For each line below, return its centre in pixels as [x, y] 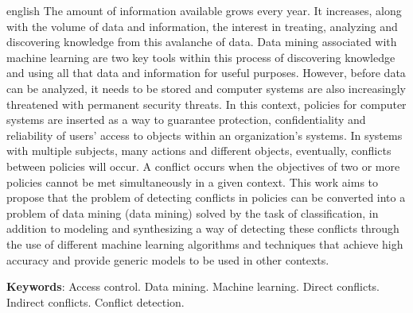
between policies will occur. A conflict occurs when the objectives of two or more [203, 166]
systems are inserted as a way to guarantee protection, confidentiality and [186, 120]
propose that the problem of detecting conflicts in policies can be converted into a [206, 197]
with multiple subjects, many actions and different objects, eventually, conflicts [199, 151]
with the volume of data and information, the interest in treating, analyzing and [202, 26]
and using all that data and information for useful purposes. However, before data [206, 73]
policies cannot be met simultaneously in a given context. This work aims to [193, 182]
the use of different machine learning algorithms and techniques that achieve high [205, 243]
